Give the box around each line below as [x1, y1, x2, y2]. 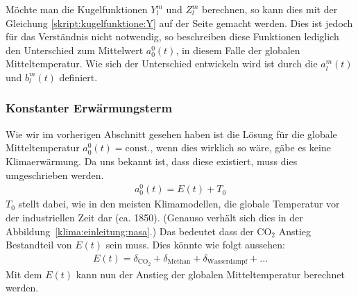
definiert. [59, 69, 98, 84]
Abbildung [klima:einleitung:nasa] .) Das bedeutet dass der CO [6, 223, 272, 238]
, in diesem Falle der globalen [176, 42, 300, 57]
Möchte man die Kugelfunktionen [6, 2, 148, 16]
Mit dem [6, 266, 42, 281]
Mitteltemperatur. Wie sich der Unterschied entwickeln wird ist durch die [6, 56, 318, 71]
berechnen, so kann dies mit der [202, 2, 338, 16]
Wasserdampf [207, 258, 248, 266]
